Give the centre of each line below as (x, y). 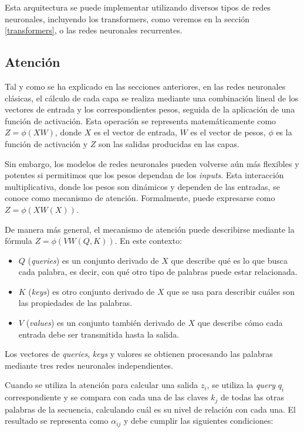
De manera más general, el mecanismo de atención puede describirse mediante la (150, 229)
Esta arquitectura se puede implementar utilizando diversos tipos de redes (138, 7)
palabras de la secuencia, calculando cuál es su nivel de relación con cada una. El (151, 409)
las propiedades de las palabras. (75, 303)
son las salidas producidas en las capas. (169, 143)
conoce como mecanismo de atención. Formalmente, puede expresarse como (140, 198)
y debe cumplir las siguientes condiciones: (199, 421)
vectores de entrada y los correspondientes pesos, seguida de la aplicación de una (150, 109)
